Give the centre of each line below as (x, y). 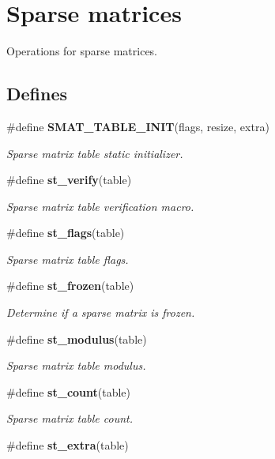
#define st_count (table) (69, 391)
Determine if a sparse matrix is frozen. (101, 312)
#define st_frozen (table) (70, 286)
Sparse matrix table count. (70, 418)
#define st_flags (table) (66, 233)
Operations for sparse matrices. (82, 51)
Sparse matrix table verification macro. (100, 206)
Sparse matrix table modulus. (76, 365)
